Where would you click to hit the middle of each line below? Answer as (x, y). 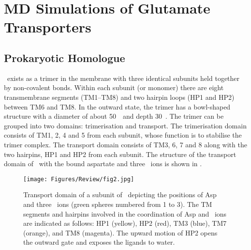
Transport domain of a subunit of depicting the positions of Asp (120, 195)
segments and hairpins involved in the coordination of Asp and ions (125, 213)
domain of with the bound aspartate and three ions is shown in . (103, 164)
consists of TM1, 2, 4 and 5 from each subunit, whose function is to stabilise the (123, 135)
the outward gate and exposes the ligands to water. (99, 242)
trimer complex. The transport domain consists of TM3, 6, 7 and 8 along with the (125, 144)
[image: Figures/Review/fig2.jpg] (79, 179)
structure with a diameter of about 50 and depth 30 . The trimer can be (114, 116)
